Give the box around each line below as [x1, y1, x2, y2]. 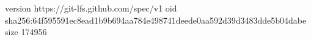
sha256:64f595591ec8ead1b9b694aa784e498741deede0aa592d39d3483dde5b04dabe [5, 13, 307, 26]
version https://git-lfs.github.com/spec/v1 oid [5, 2, 177, 14]
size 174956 [5, 25, 47, 38]
